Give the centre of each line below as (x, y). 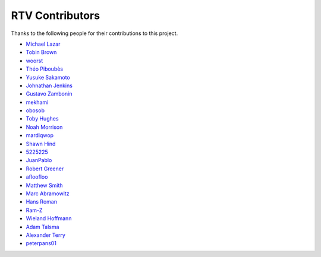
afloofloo (37, 177)
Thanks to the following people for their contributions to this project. (95, 33)
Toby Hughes (42, 119)
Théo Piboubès (45, 69)
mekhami (37, 102)
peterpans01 (41, 243)
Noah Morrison (44, 127)
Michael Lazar (43, 44)
